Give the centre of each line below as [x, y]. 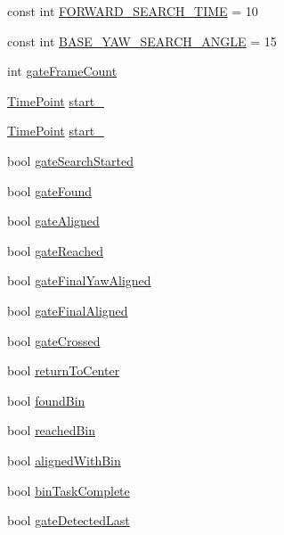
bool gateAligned [53, 221]
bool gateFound [50, 190]
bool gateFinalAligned [68, 310]
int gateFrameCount [62, 71]
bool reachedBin [52, 430]
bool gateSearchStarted [71, 160]
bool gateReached [55, 250]
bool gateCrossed [54, 340]
